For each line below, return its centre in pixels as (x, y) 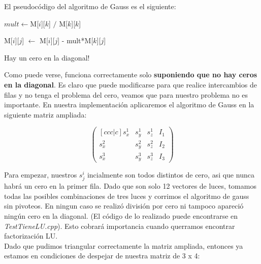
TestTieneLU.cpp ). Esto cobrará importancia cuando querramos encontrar (120, 226)
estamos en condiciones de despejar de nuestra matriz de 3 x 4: (102, 256)
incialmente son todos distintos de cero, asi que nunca (171, 175)
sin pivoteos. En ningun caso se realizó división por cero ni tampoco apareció (124, 206)
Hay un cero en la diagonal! (47, 57)
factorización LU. (31, 236)
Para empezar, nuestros (41, 175)
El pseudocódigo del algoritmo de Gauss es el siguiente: (90, 6)
